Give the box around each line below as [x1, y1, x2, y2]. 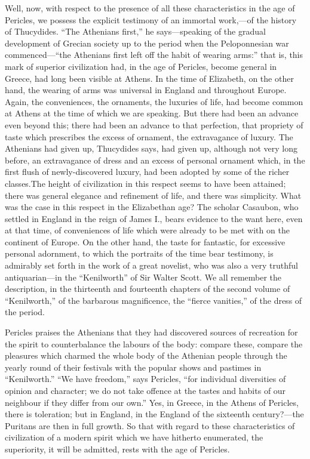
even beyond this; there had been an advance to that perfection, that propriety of [5, 118, 303, 131]
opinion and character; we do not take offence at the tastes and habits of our [5, 384, 286, 396]
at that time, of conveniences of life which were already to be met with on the [5, 224, 290, 236]
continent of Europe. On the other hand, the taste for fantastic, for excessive [5, 235, 286, 248]
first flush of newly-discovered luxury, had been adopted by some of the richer [5, 165, 290, 178]
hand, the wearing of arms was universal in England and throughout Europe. [5, 84, 287, 96]
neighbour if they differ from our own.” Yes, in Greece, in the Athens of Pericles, [5, 396, 299, 408]
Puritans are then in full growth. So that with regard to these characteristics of [5, 419, 295, 432]
